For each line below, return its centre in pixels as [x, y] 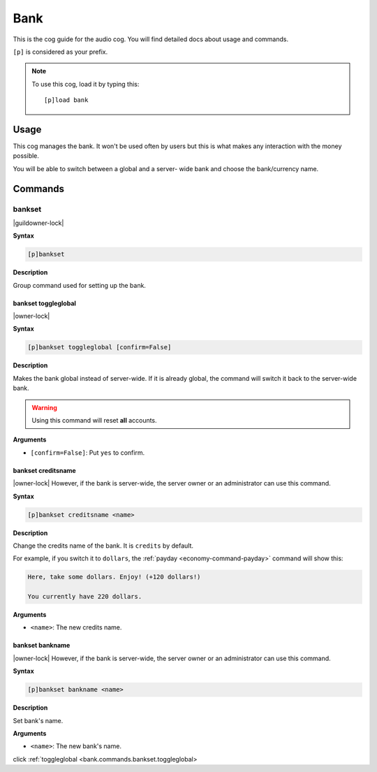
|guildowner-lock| [38, 223]
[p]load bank [66, 100]
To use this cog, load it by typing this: [86, 84]
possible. [26, 156]
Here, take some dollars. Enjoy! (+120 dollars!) [114, 577]
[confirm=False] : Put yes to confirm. [88, 452]
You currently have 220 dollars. [85, 597]
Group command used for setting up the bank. [80, 285]
